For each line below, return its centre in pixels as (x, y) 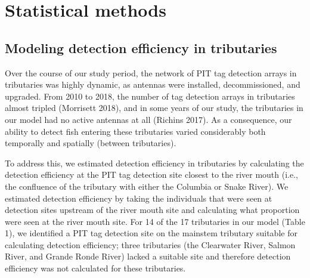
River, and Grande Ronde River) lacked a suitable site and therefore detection (148, 256)
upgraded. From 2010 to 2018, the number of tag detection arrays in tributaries (150, 96)
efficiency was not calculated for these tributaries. (95, 268)
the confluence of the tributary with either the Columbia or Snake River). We (147, 186)
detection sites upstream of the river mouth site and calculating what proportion (152, 210)
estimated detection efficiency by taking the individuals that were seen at (139, 198)
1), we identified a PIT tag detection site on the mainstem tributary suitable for (151, 233)
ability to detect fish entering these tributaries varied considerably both (135, 131)
